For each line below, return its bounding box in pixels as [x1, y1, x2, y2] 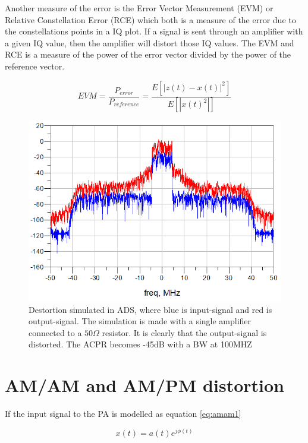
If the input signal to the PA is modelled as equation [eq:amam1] [5, 407, 241, 420]
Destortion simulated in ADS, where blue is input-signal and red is [29, 303, 272, 315]
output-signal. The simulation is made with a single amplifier [29, 315, 252, 327]
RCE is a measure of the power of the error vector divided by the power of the [5, 48, 291, 61]
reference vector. [5, 59, 65, 72]
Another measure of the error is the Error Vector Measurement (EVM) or [5, 2, 274, 14]
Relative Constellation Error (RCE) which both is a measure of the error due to [5, 13, 296, 26]
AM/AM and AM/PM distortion [5, 373, 284, 397]
